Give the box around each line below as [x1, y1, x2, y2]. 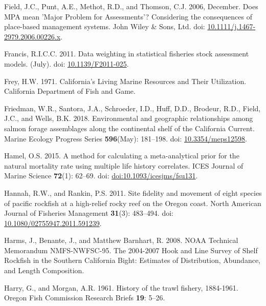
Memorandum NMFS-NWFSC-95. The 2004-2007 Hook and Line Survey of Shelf [4, 244, 258, 255]
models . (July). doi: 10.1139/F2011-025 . [4, 58, 129, 69]
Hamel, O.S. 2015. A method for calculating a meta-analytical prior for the [4, 150, 239, 161]
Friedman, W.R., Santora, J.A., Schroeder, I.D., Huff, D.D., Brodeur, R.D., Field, [4, 103, 261, 113]
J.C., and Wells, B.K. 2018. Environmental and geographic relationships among [4, 113, 253, 124]
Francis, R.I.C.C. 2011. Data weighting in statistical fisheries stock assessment [4, 48, 249, 59]
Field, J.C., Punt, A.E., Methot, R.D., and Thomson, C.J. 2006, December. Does [4, 1, 258, 11]
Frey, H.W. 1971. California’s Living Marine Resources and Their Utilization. [4, 75, 247, 86]
